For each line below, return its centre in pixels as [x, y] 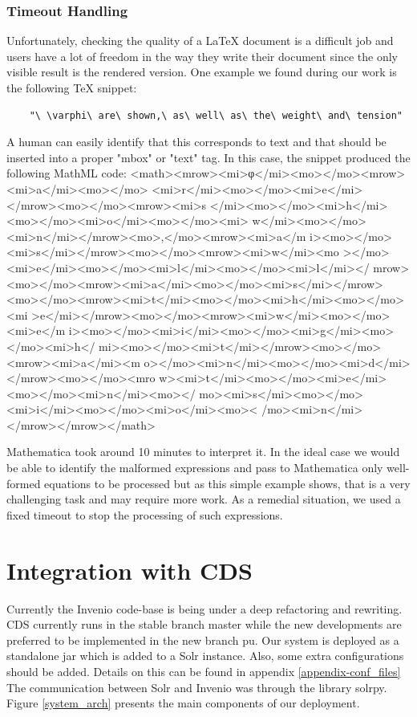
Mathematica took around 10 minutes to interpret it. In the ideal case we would [203, 452]
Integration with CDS [130, 570]
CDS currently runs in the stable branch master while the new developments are [204, 624]
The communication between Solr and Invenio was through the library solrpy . [197, 687]
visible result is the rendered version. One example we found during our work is [202, 72]
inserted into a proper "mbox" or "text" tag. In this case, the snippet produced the [208, 157]
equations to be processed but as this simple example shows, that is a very [227, 483]
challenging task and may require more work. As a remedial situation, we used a [204, 499]
